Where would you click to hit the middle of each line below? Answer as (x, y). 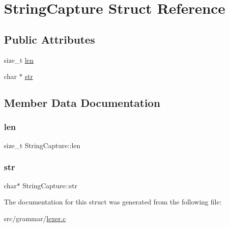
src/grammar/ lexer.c (35, 218)
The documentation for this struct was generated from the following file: (113, 202)
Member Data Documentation (82, 103)
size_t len (19, 60)
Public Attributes (50, 39)
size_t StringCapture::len (42, 145)
